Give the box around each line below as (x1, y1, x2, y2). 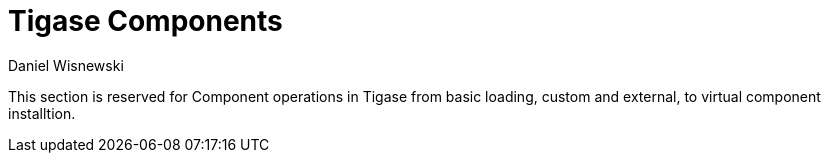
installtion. (8, 104, 76, 122)
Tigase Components (8, 4, 283, 38)
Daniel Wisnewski (8, 56, 124, 74)
